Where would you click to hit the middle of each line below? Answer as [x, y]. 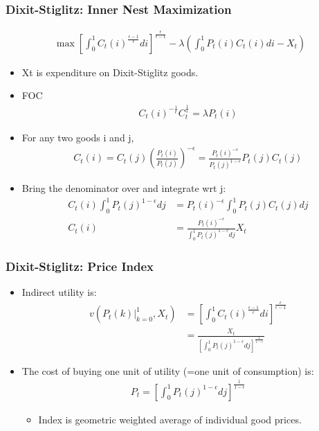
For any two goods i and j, [78, 138]
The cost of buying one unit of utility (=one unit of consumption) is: [168, 370]
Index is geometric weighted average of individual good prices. [170, 419]
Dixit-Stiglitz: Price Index [80, 266]
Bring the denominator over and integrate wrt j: [124, 188]
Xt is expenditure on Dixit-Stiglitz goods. [110, 72]
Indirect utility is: [59, 292]
